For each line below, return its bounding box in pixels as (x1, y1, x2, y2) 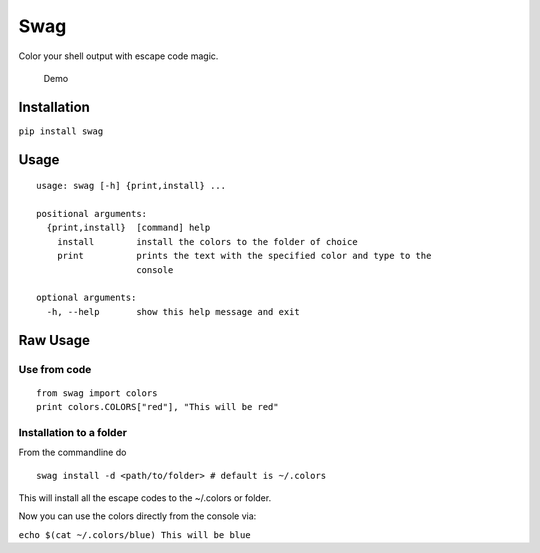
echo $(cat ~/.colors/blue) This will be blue (18, 529, 251, 540)
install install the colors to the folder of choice (56, 236, 359, 247)
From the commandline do (18, 446, 127, 459)
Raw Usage (18, 331, 90, 349)
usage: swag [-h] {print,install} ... (36, 180, 227, 192)
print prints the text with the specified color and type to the (56, 250, 432, 262)
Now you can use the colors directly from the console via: (18, 510, 257, 522)
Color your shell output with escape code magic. (18, 50, 219, 62)
